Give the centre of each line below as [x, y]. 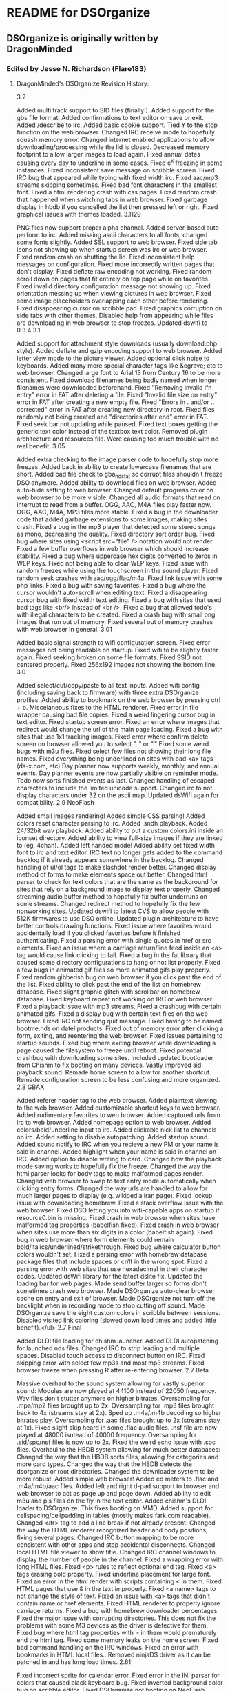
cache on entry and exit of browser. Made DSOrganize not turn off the [116, 1299]
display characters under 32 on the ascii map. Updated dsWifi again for [117, 795]
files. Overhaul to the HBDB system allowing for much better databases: [118, 1450]
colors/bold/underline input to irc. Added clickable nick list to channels [117, 1130]
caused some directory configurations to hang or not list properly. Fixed [118, 963]
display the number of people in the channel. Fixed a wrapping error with [120, 1559]
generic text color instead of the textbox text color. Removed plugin [112, 431]
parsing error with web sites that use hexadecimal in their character [112, 1269]
